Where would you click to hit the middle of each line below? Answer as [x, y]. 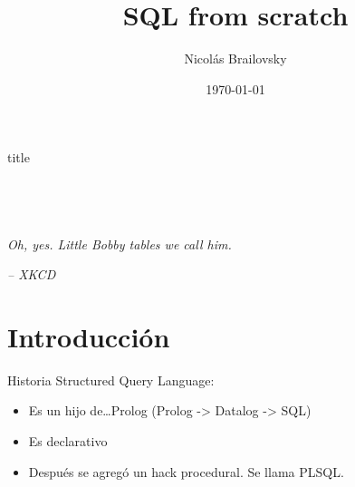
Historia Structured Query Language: [111, 380]
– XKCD [32, 274]
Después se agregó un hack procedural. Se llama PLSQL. [186, 471]
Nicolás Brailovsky [235, 58]
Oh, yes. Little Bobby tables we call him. [120, 243]
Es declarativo [68, 441]
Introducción [89, 336]
